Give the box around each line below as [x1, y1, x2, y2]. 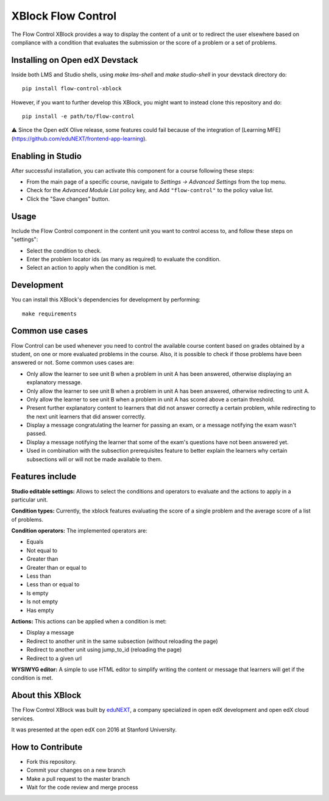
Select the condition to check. [26, 247, 102, 254]
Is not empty [26, 598, 58, 605]
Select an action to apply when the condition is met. [26, 264, 157, 271]
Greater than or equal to [26, 564, 87, 571]
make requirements [22, 310, 77, 317]
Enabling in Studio [11, 151, 82, 161]
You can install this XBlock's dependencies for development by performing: [11, 296, 201, 303]
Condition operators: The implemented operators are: [11, 527, 147, 534]
